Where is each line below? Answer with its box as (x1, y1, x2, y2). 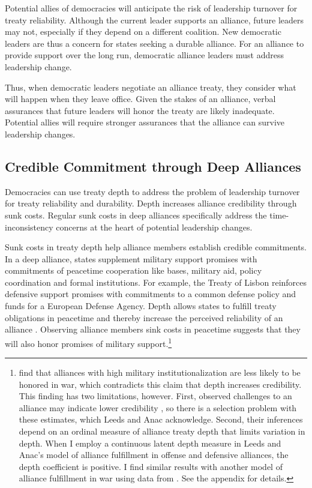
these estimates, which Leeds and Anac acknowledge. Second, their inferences (19, 413, 303, 426)
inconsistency (5, 220, 53, 233)
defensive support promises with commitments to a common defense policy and (5, 288, 296, 300)
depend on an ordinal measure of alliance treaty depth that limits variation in (19, 425, 305, 438)
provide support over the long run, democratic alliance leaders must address (5, 49, 284, 61)
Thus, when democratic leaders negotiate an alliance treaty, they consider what (5, 80, 296, 93)
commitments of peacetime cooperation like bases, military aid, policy (5, 264, 262, 277)
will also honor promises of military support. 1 (5, 335, 172, 349)
